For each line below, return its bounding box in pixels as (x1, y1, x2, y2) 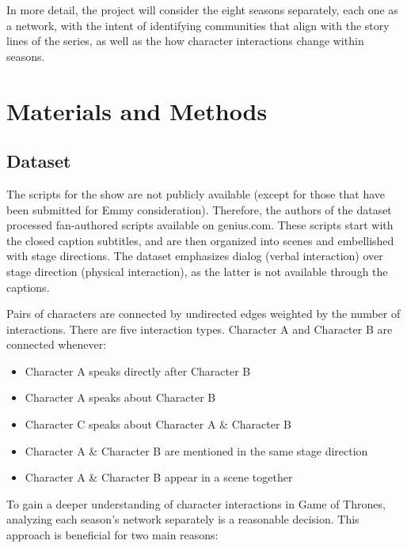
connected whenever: (6, 336, 107, 353)
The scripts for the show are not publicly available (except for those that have (6, 185, 386, 202)
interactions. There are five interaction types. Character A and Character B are (6, 320, 393, 337)
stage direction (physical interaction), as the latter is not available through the (6, 263, 388, 279)
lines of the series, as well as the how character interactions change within (6, 32, 364, 49)
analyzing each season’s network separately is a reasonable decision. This (6, 511, 359, 527)
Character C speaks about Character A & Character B (25, 416, 291, 433)
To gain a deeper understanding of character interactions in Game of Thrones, (6, 495, 386, 512)
